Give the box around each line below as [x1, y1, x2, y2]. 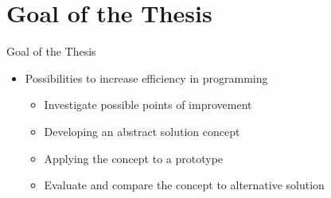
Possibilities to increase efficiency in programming [25, 69, 268, 86]
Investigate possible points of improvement [44, 96, 252, 113]
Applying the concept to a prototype [44, 149, 224, 166]
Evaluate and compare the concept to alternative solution [44, 177, 325, 193]
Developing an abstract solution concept [44, 122, 240, 139]
